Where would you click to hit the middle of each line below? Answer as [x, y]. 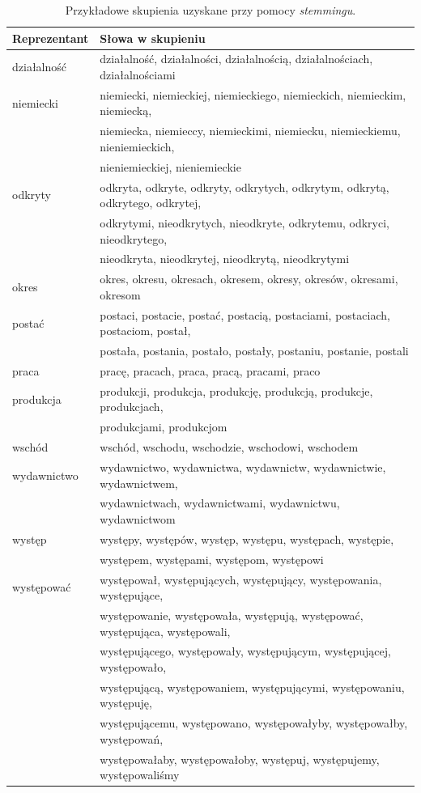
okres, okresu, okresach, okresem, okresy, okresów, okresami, [249, 279]
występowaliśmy [140, 775]
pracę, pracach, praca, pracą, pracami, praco [210, 371]
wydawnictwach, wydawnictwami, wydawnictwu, [220, 503]
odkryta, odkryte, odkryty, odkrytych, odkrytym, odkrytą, [245, 187]
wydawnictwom [138, 519]
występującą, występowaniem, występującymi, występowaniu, [252, 687]
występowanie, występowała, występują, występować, [232, 615]
